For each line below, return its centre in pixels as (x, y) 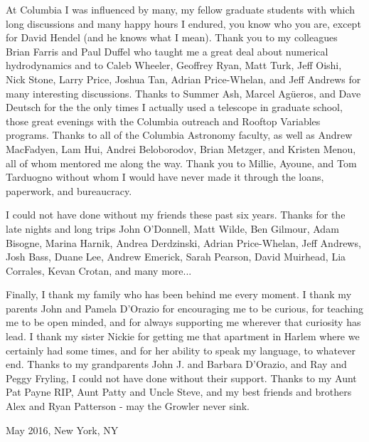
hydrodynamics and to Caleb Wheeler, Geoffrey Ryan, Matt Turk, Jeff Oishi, (174, 65)
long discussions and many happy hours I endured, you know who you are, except (183, 23)
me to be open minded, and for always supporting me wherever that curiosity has (183, 322)
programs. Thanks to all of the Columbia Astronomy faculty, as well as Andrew (179, 135)
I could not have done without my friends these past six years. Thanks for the (176, 215)
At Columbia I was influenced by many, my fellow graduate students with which (181, 9)
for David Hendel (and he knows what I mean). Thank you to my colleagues (172, 37)
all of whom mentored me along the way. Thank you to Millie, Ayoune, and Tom (181, 163)
